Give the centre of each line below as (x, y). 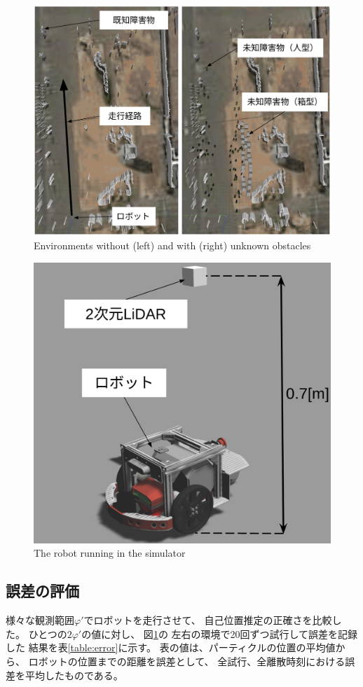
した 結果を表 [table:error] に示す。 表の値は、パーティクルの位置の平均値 (171, 647)
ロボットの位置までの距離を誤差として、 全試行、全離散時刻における (187, 661)
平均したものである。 (74, 675)
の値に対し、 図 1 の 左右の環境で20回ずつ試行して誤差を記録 (220, 633)
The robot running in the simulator (110, 553)
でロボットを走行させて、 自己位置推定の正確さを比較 (208, 620)
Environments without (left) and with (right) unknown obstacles (172, 245)
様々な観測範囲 (40, 620)
